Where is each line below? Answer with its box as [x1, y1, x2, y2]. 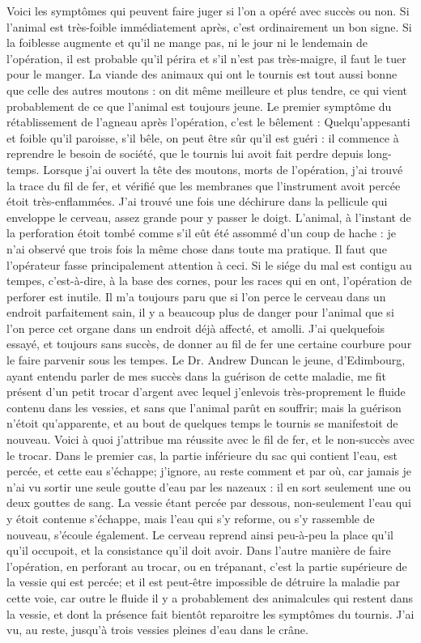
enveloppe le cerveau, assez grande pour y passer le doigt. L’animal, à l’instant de [6, 208, 411, 225]
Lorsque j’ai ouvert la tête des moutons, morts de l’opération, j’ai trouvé [43, 160, 403, 177]
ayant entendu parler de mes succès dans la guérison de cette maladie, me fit [6, 367, 387, 384]
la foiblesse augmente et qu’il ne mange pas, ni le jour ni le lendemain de [6, 34, 368, 51]
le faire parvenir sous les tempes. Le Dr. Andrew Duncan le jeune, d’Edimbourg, [6, 351, 406, 368]
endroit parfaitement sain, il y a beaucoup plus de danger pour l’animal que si [6, 304, 394, 321]
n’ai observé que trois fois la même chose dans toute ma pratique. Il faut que [6, 240, 387, 257]
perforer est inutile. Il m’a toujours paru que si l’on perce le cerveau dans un [6, 287, 386, 304]
